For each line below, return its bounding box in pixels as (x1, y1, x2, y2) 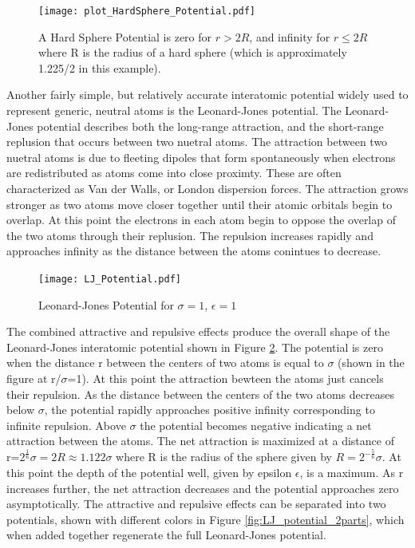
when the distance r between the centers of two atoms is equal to (6, 354, 324, 371)
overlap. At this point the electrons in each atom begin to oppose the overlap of (6, 211, 396, 228)
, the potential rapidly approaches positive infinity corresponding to (44, 401, 375, 418)
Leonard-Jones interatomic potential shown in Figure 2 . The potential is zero (6, 338, 383, 355)
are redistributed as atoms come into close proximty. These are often (6, 164, 342, 181)
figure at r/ (6, 370, 61, 386)
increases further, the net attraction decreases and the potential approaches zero (6, 479, 399, 496)
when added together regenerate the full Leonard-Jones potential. (6, 526, 326, 543)
